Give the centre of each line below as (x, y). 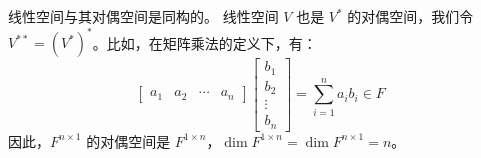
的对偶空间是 (128, 140)
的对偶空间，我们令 (410, 16)
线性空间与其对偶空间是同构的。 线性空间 (143, 16)
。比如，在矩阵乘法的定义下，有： (204, 42)
